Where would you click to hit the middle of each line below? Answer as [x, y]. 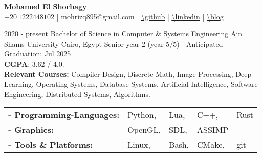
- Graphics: [31, 130]
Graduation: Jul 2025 [38, 54]
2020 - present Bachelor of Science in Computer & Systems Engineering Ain [123, 34]
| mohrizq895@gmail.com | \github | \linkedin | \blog [140, 16]
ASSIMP [213, 130]
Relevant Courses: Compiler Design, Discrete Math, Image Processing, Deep [128, 74]
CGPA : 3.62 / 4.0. [34, 63]
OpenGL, [144, 130]
